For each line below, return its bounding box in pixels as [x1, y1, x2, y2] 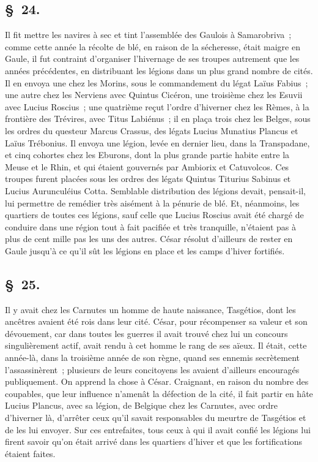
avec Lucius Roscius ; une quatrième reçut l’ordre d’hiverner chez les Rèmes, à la [5, 100, 309, 113]
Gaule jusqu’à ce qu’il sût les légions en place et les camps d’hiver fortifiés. [5, 244, 285, 257]
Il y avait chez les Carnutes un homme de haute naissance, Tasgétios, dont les [5, 303, 296, 316]
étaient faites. [5, 447, 56, 460]
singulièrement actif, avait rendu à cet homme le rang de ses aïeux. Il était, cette [5, 339, 307, 352]
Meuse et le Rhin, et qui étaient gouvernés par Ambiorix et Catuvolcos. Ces [5, 160, 289, 173]
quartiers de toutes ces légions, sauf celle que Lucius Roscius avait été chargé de [5, 208, 304, 221]
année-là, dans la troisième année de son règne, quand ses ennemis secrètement [5, 351, 300, 364]
